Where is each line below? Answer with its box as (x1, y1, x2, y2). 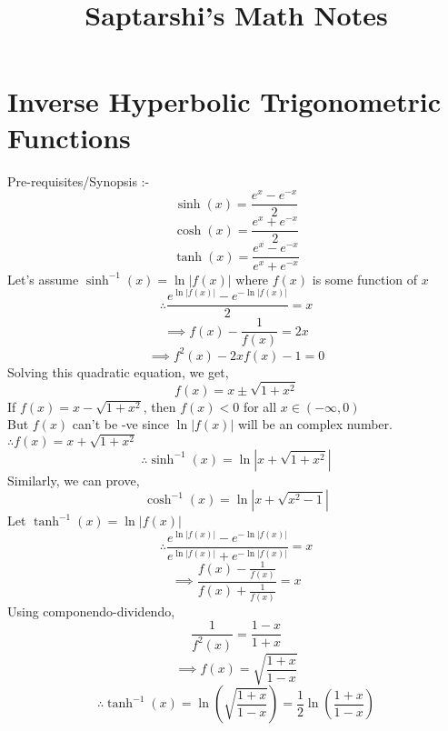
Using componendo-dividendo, (7, 601, 175, 620)
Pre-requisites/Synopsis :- (7, 171, 150, 190)
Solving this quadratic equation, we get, (7, 362, 229, 381)
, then (143, 396, 176, 416)
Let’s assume (7, 269, 79, 288)
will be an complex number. (237, 415, 393, 434)
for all (243, 396, 277, 416)
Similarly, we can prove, (7, 470, 140, 489)
